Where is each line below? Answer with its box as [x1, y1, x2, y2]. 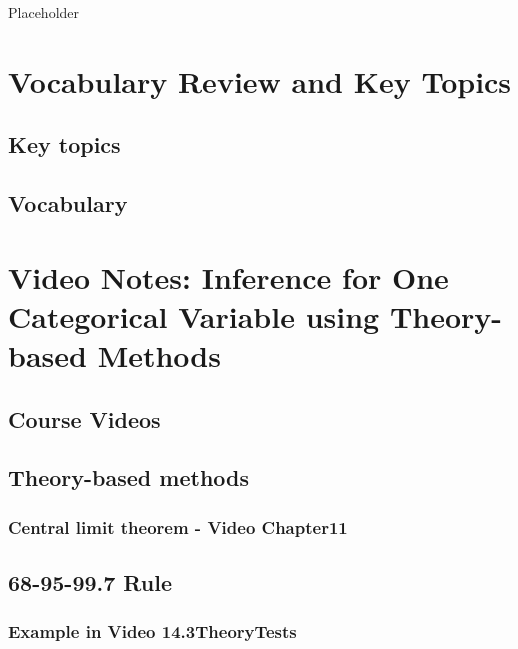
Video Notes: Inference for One [8, 256, 449, 297]
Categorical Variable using [8, 295, 380, 336]
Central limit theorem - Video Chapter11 [8, 514, 348, 539]
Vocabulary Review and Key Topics [8, 60, 512, 101]
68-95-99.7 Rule [8, 567, 172, 598]
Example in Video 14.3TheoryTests [8, 619, 297, 644]
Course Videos [8, 403, 161, 434]
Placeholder [8, 2, 80, 22]
